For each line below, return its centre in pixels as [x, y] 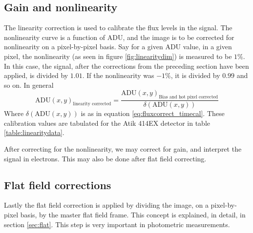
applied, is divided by [36, 75]
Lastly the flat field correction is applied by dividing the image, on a [106, 205]
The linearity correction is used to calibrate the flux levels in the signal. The [118, 28]
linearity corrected [92, 104]
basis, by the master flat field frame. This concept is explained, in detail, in [133, 214]
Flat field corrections [58, 184]
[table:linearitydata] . [34, 132]
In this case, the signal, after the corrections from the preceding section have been [126, 66]
